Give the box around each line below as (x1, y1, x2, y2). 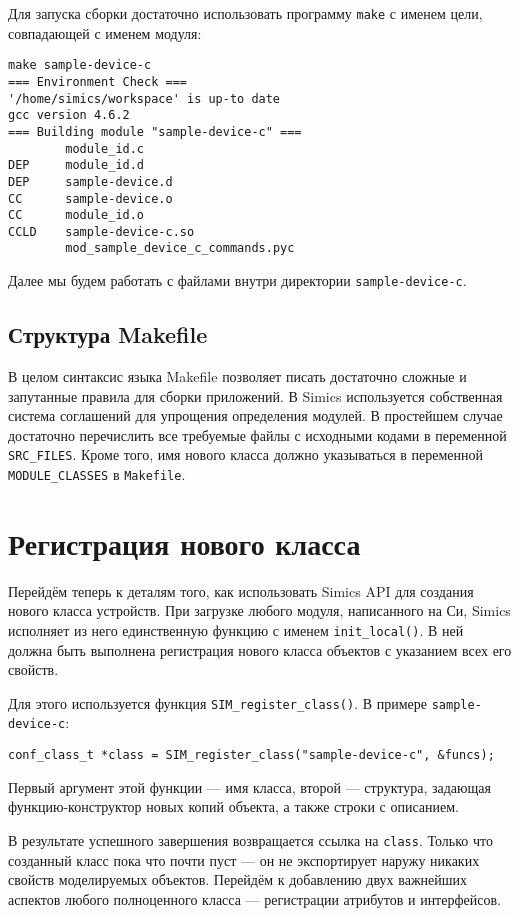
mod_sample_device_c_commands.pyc (65, 241, 295, 256)
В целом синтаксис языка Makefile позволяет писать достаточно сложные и (8, 365, 467, 386)
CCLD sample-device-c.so (8, 224, 195, 239)
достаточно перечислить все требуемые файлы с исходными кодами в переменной (8, 424, 507, 445)
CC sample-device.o (8, 191, 173, 206)
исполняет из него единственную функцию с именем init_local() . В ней (8, 619, 464, 640)
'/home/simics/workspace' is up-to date (8, 91, 281, 106)
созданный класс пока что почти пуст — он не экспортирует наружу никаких (8, 849, 480, 870)
